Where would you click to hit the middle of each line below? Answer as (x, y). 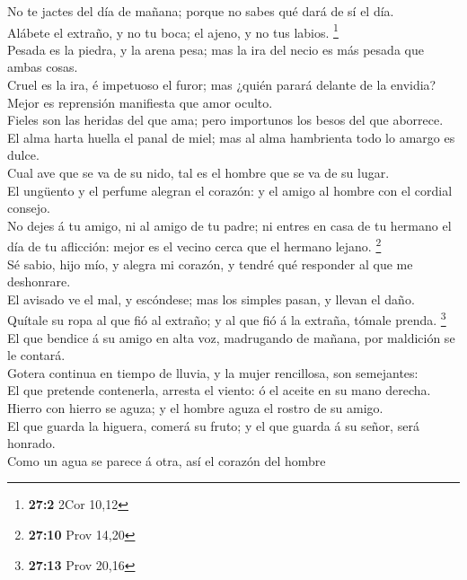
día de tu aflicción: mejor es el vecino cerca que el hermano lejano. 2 (194, 245)
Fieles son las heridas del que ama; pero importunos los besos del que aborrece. (225, 120)
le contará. (36, 355)
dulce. (23, 155)
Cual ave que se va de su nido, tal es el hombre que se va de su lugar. (198, 172)
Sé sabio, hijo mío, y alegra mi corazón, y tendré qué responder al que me (210, 264)
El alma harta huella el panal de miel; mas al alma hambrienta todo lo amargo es (231, 137)
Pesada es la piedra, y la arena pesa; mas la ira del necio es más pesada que (216, 49)
